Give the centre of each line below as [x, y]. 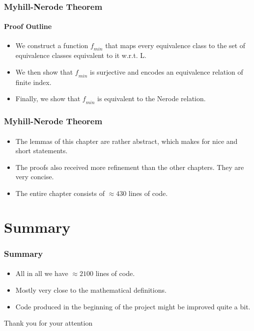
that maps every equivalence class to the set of [175, 45]
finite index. [33, 82]
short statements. [42, 151]
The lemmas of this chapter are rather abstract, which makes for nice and [127, 141]
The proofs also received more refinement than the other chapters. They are [130, 167]
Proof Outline [28, 26]
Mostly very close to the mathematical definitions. [91, 290]
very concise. [35, 177]
